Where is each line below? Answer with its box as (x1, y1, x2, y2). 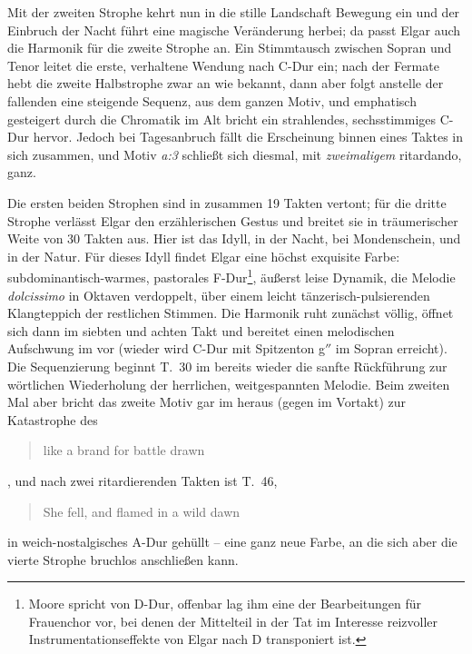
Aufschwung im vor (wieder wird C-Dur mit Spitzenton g (7, 339, 326, 358)
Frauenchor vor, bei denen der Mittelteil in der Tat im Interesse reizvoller (28, 611, 438, 630)
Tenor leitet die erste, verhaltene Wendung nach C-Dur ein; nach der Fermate (7, 55, 439, 74)
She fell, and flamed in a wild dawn (43, 501, 241, 520)
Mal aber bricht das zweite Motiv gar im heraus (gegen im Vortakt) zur (7, 392, 407, 411)
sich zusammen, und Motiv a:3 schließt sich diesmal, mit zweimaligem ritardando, (7, 144, 462, 163)
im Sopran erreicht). (335, 339, 447, 358)
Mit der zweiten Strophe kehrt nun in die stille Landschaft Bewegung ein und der (7, 3, 460, 21)
